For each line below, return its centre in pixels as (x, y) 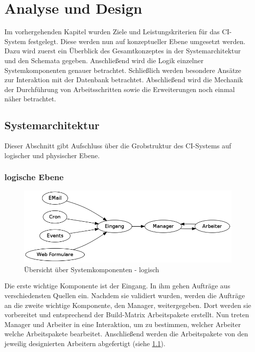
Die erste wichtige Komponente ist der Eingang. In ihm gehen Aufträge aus (117, 286)
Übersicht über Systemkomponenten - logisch (92, 269)
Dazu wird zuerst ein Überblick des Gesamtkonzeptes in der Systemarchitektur (123, 51)
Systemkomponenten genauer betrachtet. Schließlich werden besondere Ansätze (123, 70)
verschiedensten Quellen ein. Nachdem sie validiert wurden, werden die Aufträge (125, 295)
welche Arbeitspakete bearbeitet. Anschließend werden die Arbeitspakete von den (126, 334)
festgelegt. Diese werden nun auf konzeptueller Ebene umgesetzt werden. (137, 41)
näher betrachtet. (30, 99)
